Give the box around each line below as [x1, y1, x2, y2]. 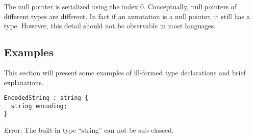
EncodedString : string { [4, 94, 88, 102]
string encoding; [11, 102, 67, 110]
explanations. [4, 77, 44, 87]
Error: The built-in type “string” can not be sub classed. [4, 125, 174, 135]
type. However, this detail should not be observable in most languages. [4, 21, 216, 31]
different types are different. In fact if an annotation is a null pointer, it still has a [4, 11, 250, 21]
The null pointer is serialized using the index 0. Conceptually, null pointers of [4, 1, 237, 11]
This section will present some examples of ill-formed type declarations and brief [4, 67, 246, 77]
